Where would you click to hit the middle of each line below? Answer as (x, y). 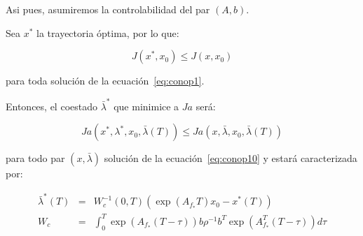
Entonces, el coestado (52, 106)
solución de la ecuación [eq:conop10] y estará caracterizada (231, 158)
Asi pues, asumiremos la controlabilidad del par (108, 9)
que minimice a (146, 106)
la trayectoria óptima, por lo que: (108, 32)
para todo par (35, 158)
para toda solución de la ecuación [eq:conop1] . (105, 81)
